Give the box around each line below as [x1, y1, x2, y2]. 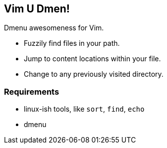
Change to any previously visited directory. [24, 70, 164, 79]
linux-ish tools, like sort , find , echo [24, 105, 145, 114]
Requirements [4, 86, 59, 97]
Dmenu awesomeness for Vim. [4, 23, 104, 32]
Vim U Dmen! [4, 2, 70, 15]
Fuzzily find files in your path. [24, 39, 120, 48]
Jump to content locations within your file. [24, 54, 161, 63]
